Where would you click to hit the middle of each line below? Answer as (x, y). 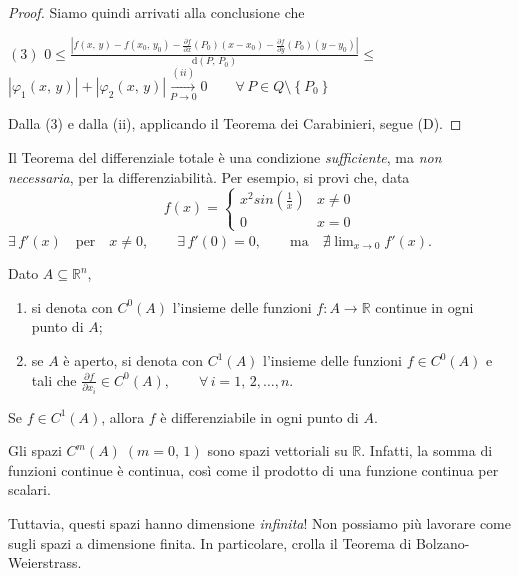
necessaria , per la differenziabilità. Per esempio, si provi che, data (209, 176)
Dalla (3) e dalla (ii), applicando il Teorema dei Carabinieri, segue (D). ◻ (235, 123)
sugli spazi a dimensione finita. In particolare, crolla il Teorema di (210, 542)
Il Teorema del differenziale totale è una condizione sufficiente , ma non (225, 156)
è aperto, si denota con (133, 360)
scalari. (29, 489)
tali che (54, 379)
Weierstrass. (45, 562)
